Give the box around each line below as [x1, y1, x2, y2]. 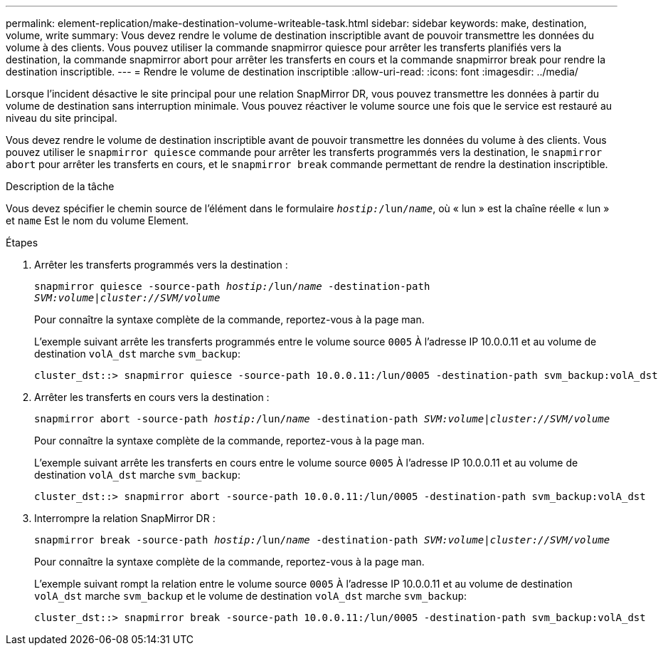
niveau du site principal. [6, 112, 117, 124]
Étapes [6, 236, 38, 249]
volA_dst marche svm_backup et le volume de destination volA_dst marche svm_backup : [34, 590, 467, 602]
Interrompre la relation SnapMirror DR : [34, 512, 216, 524]
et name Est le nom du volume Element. [6, 214, 189, 226]
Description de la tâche [6, 180, 115, 192]
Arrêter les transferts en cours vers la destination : [34, 391, 270, 403]
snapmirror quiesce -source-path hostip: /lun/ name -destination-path [34, 281, 430, 292]
